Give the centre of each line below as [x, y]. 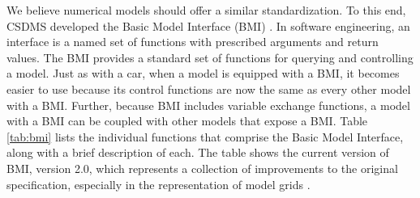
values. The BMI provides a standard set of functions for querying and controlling [210, 57]
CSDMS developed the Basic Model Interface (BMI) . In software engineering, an [208, 25]
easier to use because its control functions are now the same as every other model [209, 88]
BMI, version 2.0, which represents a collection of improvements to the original [202, 168]
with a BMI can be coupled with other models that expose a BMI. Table [187, 121]
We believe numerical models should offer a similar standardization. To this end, [206, 10]
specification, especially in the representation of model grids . [159, 184]
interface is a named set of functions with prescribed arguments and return [193, 42]
